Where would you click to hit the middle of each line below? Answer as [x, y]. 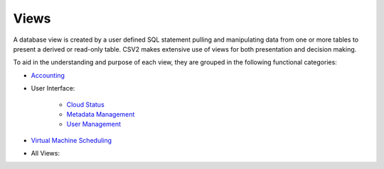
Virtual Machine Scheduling [71, 140]
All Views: [46, 153]
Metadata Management [101, 114]
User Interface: [53, 88]
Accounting [48, 75]
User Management [94, 124]
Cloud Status [85, 104]
